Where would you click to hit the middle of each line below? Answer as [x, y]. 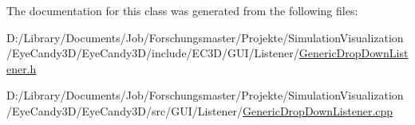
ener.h [22, 68]
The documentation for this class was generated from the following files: [182, 10]
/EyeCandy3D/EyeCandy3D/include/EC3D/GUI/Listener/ [153, 53]
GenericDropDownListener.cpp [318, 110]
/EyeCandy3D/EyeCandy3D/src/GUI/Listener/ [125, 110]
